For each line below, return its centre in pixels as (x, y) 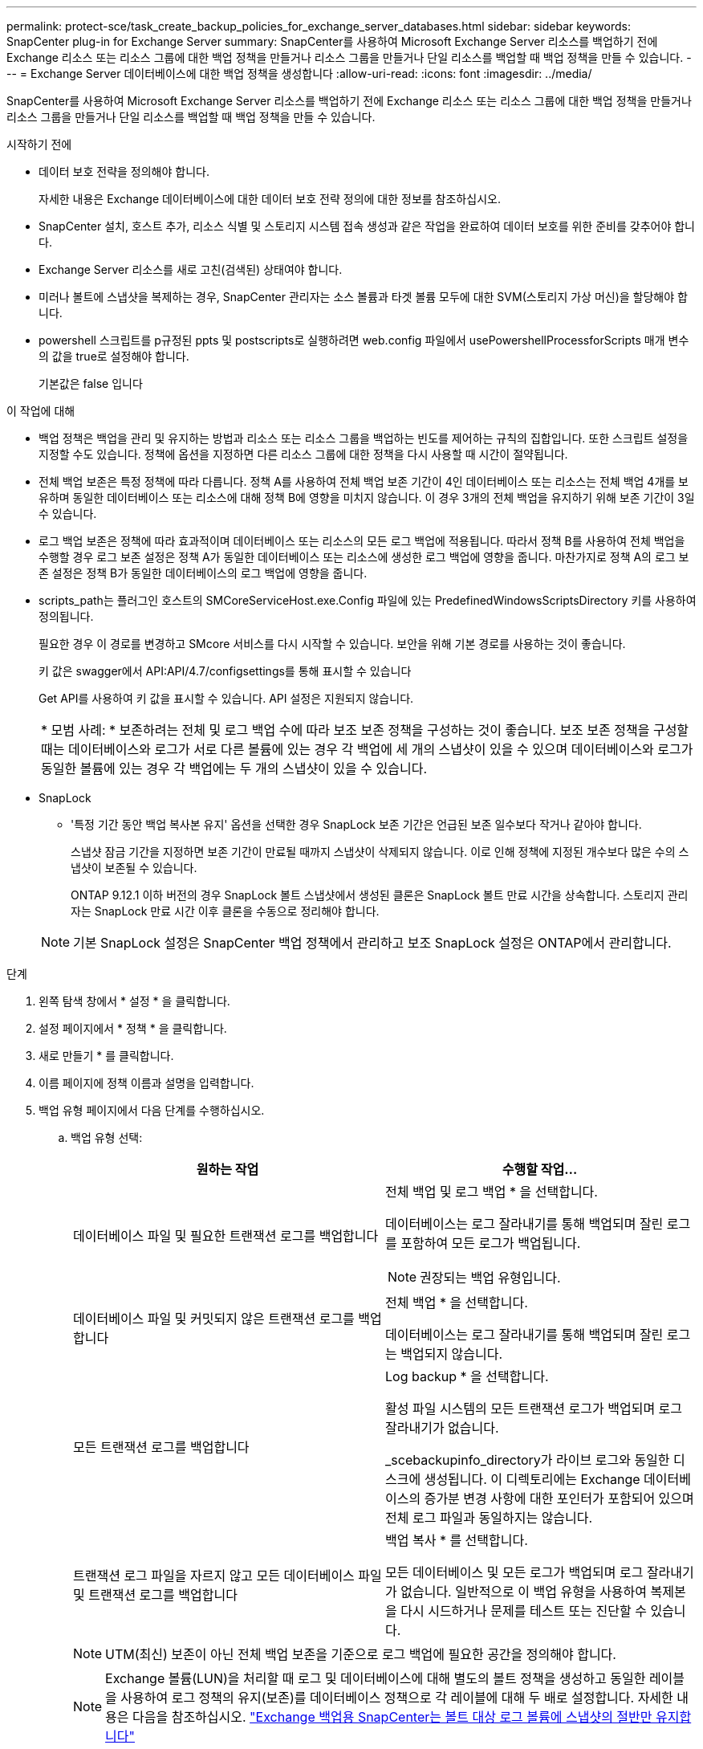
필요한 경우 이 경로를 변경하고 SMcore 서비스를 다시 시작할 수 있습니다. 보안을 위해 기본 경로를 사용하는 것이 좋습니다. (332, 644)
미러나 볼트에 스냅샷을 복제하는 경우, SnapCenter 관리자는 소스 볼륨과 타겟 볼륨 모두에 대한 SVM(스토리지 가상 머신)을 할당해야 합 (363, 297)
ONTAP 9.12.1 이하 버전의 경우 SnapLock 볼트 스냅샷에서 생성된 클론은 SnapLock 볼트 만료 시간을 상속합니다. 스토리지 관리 (380, 895)
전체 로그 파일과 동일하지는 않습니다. (489, 1518)
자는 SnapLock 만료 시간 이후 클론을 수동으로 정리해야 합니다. (225, 911)
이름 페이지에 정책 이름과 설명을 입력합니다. (146, 1083)
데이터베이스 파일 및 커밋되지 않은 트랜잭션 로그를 (214, 1319)
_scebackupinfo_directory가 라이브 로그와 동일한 (528, 1460)
